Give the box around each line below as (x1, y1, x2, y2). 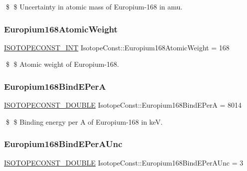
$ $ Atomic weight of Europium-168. (5, 59, 119, 69)
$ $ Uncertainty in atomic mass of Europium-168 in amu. (5, 1, 183, 11)
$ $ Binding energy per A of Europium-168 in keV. (5, 116, 163, 127)
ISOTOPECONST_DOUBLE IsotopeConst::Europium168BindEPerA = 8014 (4, 100, 242, 110)
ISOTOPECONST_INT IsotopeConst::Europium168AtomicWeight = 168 (4, 42, 230, 52)
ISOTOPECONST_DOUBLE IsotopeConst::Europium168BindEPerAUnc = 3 (4, 157, 244, 168)
